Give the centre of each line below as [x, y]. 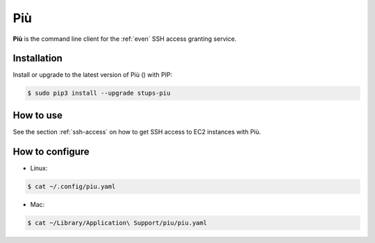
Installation [37, 58]
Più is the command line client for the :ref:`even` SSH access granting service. [125, 39]
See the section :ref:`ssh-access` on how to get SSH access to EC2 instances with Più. [137, 132]
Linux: [39, 168]
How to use [37, 115]
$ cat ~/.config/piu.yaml [72, 186]
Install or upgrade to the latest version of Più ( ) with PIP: [93, 75]
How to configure [51, 151]
